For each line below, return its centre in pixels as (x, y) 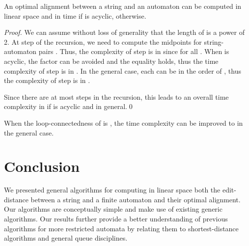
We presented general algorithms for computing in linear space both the (112, 190)
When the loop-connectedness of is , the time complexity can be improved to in (124, 123)
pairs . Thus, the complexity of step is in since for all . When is (134, 51)
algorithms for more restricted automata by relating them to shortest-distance (121, 228)
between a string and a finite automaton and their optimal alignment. (136, 199)
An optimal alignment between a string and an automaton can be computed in (123, 6)
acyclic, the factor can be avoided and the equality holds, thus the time (111, 61)
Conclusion (42, 166)
